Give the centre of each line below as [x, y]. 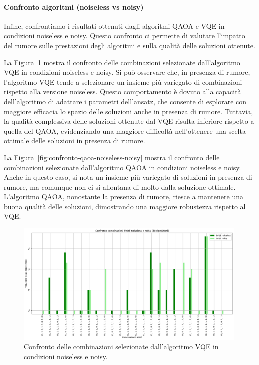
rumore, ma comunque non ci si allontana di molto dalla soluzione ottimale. [120, 187]
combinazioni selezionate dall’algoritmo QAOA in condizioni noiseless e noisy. [123, 167]
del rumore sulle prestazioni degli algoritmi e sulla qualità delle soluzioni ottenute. [130, 45]
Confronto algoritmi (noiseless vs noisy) [74, 6]
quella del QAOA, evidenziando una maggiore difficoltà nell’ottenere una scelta [125, 130]
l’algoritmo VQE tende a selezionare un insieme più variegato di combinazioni [123, 81]
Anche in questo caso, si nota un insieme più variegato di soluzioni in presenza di [128, 177]
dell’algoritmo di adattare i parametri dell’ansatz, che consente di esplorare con [125, 101]
